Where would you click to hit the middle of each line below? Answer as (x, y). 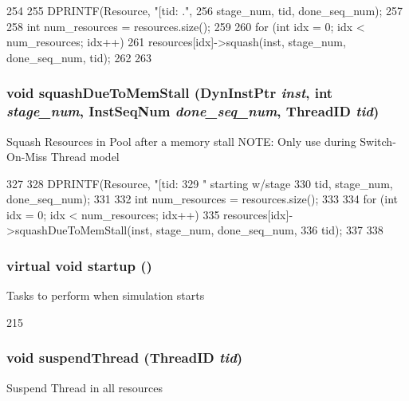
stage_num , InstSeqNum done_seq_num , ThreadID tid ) (193, 111)
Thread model (85, 157)
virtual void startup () (79, 265)
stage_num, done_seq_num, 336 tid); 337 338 (269, 230)
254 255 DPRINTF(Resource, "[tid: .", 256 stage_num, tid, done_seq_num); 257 (205, 10)
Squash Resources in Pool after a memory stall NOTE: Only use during (181, 141)
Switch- (378, 141)
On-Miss (27, 157)
